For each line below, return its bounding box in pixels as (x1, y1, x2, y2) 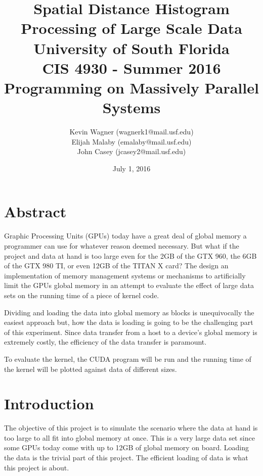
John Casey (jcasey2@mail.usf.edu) (77, 146, 186, 157)
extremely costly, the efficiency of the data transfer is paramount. (4, 337, 207, 347)
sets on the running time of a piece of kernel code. (4, 290, 159, 300)
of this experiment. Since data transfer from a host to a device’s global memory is (4, 326, 257, 337)
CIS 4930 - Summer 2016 (42, 57, 221, 78)
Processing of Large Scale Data (21, 18, 242, 38)
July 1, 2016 (112, 163, 151, 173)
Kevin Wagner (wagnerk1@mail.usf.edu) (69, 126, 194, 137)
